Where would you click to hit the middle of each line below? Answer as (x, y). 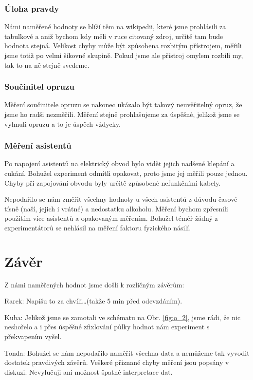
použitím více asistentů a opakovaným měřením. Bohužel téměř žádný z (111, 218)
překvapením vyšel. (33, 336)
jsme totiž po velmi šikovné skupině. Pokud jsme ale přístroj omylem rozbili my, (124, 55)
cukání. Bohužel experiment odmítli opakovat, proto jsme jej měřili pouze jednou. (126, 173)
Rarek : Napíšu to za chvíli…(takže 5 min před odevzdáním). (93, 301)
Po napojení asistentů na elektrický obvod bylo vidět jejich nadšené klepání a (119, 163)
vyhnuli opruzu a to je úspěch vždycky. (63, 123)
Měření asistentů (38, 145)
